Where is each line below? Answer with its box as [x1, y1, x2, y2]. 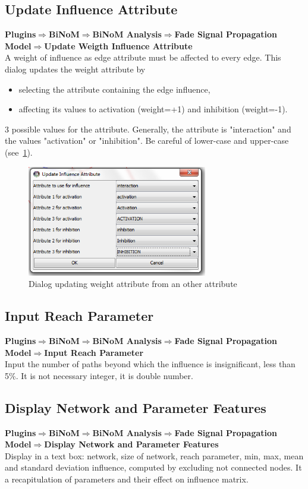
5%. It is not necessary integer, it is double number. [5, 369, 193, 381]
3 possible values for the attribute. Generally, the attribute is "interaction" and [5, 122, 291, 135]
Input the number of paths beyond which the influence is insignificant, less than [5, 358, 296, 370]
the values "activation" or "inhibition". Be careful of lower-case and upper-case [5, 134, 289, 147]
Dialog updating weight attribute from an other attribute [29, 277, 237, 290]
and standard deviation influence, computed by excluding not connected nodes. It [5, 461, 302, 474]
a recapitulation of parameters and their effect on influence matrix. [5, 472, 249, 485]
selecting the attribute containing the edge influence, [18, 83, 210, 95]
